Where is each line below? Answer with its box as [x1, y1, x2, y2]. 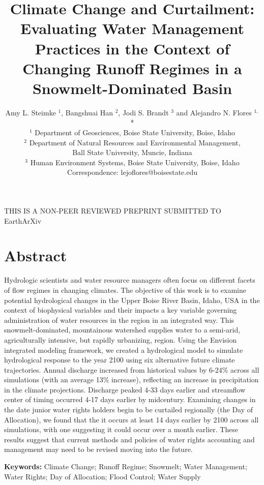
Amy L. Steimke [5, 107, 56, 117]
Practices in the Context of [35, 38, 230, 58]
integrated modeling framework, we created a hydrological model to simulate [4, 344, 243, 355]
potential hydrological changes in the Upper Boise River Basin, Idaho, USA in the [4, 294, 260, 305]
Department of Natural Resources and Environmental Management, [29, 137, 241, 147]
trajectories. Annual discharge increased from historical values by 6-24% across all [4, 364, 259, 375]
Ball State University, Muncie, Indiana [72, 147, 192, 158]
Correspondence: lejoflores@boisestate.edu [67, 167, 197, 177]
